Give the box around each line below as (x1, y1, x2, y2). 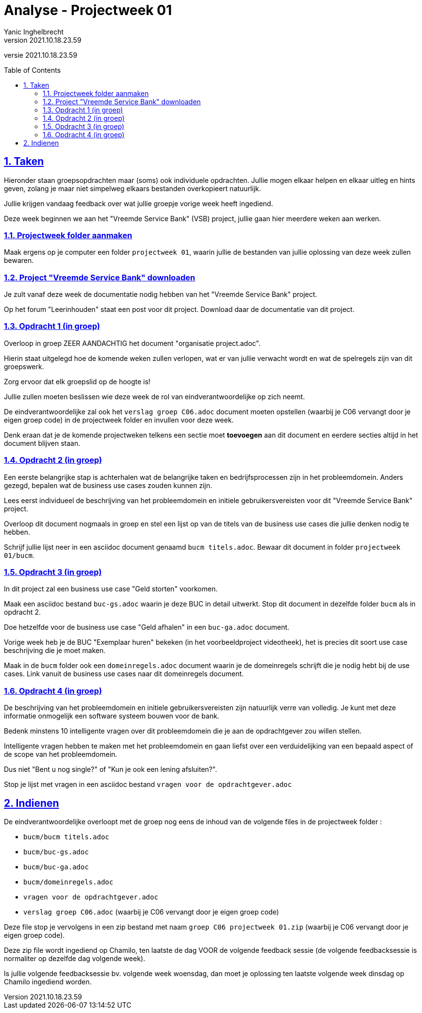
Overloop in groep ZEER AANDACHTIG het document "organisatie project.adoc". (4, 339, 260, 347)
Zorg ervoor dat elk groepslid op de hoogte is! (4, 377, 151, 386)
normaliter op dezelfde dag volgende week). (4, 954, 146, 963)
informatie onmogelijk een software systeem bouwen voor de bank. (4, 712, 219, 720)
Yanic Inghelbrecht (4, 27, 64, 36)
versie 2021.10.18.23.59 (4, 50, 78, 59)
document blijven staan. (4, 439, 81, 447)
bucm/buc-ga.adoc (23, 863, 89, 871)
